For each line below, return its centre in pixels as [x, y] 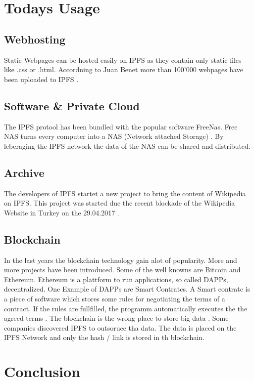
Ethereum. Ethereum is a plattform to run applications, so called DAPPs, [116, 279]
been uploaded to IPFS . [41, 79]
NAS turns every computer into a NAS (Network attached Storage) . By [114, 136]
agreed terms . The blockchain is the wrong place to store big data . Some [116, 318]
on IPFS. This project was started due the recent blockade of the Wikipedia [120, 203]
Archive [24, 172]
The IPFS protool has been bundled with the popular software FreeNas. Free [121, 126]
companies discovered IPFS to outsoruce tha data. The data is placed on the [120, 327]
